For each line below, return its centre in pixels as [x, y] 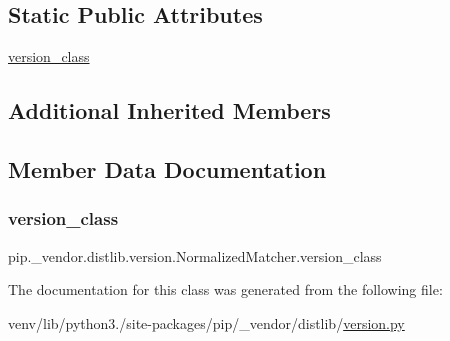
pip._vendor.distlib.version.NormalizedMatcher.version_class [195, 255]
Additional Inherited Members [169, 110]
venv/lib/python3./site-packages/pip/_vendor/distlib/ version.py [206, 322]
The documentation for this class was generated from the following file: [225, 289]
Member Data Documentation [167, 168]
